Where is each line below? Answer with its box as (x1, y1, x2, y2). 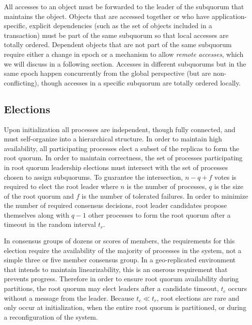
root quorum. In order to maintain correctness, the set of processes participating (4, 153, 243, 163)
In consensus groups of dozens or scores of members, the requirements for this (4, 236, 235, 246)
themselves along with (4, 209, 69, 220)
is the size (214, 181, 244, 191)
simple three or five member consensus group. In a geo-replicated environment (4, 255, 236, 265)
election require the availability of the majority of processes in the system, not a (4, 245, 242, 255)
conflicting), (4, 77, 39, 87)
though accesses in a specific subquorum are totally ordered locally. (41, 77, 241, 87)
